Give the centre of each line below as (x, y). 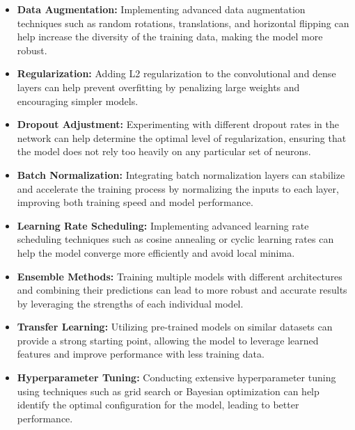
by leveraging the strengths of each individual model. (130, 303)
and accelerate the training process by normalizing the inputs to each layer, (178, 188)
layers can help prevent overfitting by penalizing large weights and (158, 87)
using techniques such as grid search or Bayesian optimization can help (168, 391)
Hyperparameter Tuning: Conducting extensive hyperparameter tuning (176, 377)
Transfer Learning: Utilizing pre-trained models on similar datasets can (175, 327)
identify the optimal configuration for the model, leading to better (158, 405)
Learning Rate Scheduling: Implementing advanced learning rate (163, 225)
